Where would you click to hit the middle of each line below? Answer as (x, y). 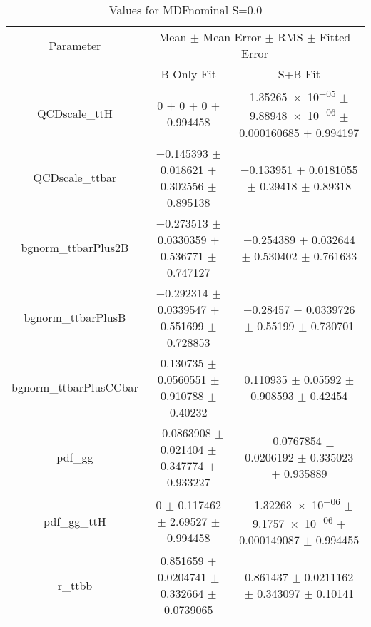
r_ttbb (75, 585)
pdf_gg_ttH (75, 521)
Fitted (335, 37)
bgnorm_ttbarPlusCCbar (75, 387)
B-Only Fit (188, 74)
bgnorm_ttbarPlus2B (75, 248)
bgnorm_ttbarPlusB (75, 317)
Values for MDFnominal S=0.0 (185, 10)
